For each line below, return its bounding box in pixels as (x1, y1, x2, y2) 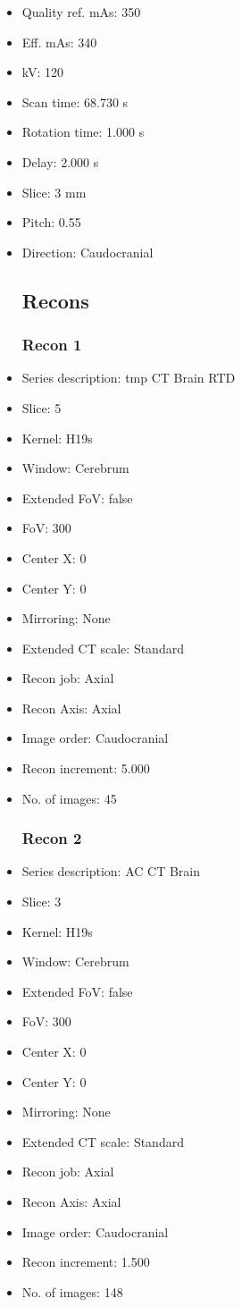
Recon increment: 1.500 (21, 1252, 150, 1271)
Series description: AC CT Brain (21, 862, 200, 881)
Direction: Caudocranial (21, 242, 154, 261)
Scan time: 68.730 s (21, 92, 129, 111)
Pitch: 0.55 (21, 213, 81, 232)
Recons (21, 286, 89, 314)
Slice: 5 (21, 398, 62, 417)
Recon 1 (21, 333, 82, 356)
